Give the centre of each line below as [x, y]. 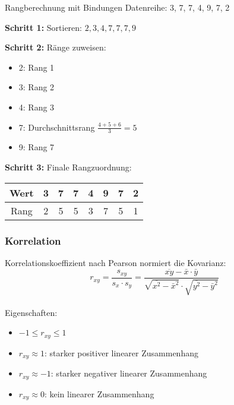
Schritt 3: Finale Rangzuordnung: [68, 167]
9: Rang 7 [37, 147]
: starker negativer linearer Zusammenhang [129, 373]
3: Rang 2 [37, 87]
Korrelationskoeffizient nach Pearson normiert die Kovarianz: [116, 262]
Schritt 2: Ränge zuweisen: [56, 47]
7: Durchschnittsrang [57, 127]
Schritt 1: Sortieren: [43, 27]
